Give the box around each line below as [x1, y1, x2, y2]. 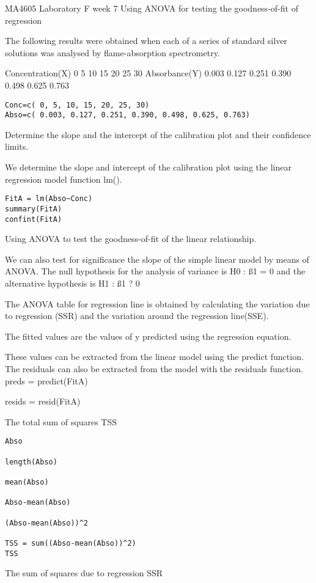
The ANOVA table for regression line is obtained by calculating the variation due [5, 297, 310, 310]
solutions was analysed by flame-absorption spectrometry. [5, 46, 220, 59]
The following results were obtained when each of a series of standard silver [5, 34, 287, 47]
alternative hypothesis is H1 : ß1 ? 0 [5, 277, 140, 289]
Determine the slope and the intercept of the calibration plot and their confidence [5, 128, 311, 141]
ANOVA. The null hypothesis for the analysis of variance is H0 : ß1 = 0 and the [5, 265, 306, 277]
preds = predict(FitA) [5, 374, 88, 387]
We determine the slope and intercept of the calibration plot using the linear [5, 161, 292, 174]
